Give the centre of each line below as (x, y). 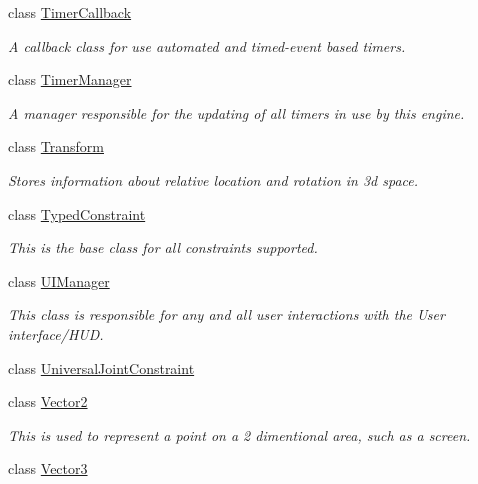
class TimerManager (70, 79)
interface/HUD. (56, 333)
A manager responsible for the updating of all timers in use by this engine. (236, 112)
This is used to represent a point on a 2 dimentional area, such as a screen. (239, 434)
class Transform (56, 146)
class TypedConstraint (77, 213)
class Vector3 (48, 468)
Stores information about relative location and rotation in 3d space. (213, 179)
